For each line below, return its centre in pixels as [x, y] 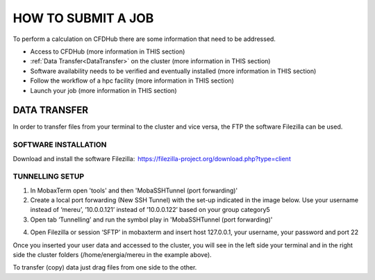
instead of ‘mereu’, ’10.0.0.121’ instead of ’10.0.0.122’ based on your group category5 [150, 210]
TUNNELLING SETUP [49, 176]
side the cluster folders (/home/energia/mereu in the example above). [112, 255]
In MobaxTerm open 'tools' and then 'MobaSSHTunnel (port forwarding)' [134, 190]
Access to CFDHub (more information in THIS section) [108, 51]
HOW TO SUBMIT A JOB [83, 18]
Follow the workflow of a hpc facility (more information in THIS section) [132, 81]
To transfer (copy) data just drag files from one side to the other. [105, 267]
